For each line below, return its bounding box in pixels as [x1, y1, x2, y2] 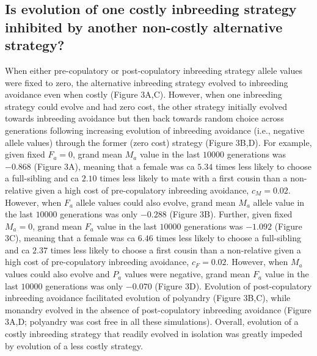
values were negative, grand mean [124, 267, 250, 280]
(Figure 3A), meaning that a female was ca [34, 159, 195, 172]
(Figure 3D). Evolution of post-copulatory [155, 279, 312, 292]
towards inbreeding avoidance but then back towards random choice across [5, 112, 284, 125]
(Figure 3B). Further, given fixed [169, 208, 293, 220]
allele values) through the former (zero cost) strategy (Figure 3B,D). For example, [5, 136, 312, 148]
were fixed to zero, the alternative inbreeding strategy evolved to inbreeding [5, 76, 288, 89]
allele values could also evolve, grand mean [76, 195, 236, 208]
